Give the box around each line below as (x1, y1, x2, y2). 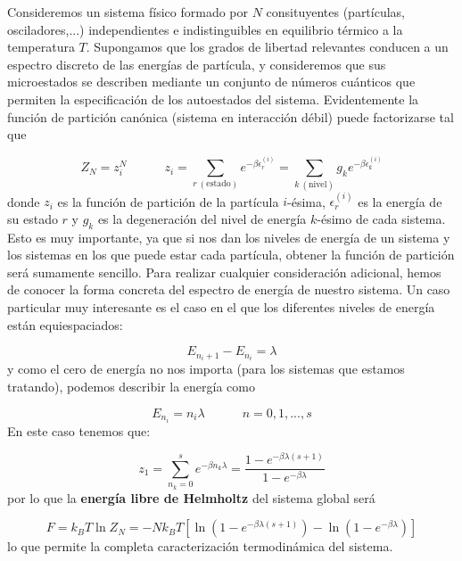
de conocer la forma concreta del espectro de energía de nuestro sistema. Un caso (7, 280, 450, 299)
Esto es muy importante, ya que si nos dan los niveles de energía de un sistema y (7, 227, 450, 246)
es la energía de (358, 192, 442, 210)
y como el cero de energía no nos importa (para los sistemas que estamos (7, 359, 405, 378)
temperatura (7, 37, 75, 56)
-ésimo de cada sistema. (317, 209, 446, 227)
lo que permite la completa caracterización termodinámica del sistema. (7, 537, 393, 556)
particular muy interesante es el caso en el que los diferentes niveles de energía (7, 298, 435, 317)
